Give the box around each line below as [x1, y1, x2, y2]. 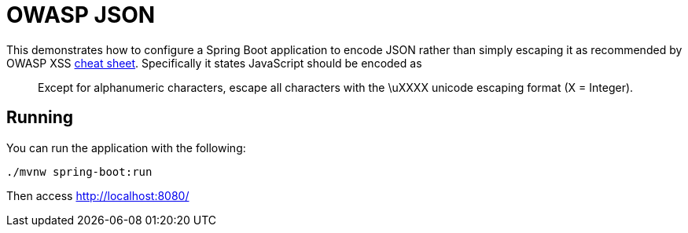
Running [6, 107, 74, 128]
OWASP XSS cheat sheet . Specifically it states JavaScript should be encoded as [6, 56, 422, 70]
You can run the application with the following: [6, 140, 246, 155]
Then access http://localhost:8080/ [6, 188, 189, 202]
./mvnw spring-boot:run [6, 165, 153, 178]
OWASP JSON [6, 2, 156, 28]
